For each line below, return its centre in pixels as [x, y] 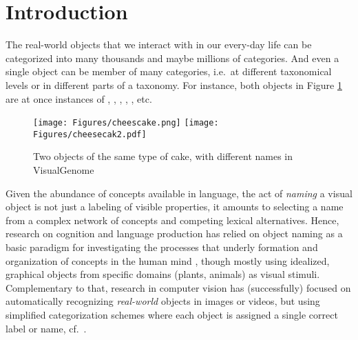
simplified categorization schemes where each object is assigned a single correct [172, 314]
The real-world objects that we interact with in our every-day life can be [159, 44]
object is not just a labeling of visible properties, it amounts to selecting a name [175, 207]
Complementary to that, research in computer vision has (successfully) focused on [178, 287]
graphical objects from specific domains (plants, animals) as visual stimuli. [163, 274]
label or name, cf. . [46, 328]
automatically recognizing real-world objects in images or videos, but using [163, 301]
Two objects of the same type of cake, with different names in [163, 156]
